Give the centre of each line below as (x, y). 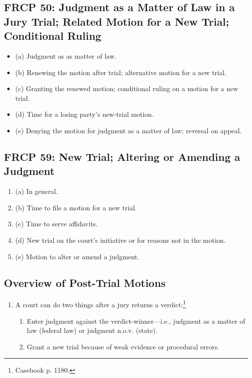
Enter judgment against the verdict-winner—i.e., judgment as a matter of (136, 321)
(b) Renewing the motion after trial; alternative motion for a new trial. (121, 72)
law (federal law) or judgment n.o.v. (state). (92, 330)
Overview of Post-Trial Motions (85, 282)
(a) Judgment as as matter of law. (66, 55)
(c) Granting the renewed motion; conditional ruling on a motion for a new (127, 88)
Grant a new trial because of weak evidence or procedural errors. (123, 346)
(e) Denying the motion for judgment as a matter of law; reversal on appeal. (128, 130)
